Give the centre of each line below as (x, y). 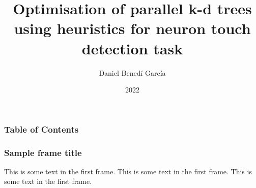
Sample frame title (43, 152)
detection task (132, 48)
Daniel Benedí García (132, 72)
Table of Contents (41, 129)
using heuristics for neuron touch (132, 28)
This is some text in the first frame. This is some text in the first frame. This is (128, 171)
